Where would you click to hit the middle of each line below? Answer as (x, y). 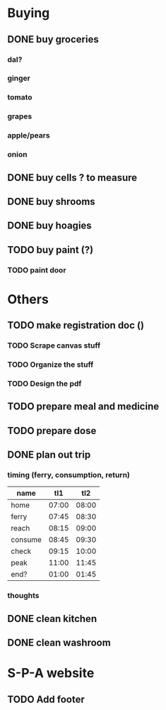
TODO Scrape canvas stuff (54, 345)
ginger (19, 78)
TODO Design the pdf (45, 383)
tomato (20, 97)
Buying (29, 13)
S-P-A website (51, 673)
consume (26, 540)
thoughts (23, 596)
